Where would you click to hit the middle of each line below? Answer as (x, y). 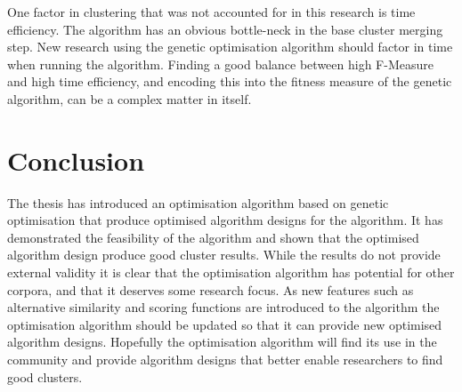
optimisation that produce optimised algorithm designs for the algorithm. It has (225, 220)
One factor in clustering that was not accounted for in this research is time (211, 12)
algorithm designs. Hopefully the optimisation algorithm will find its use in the (222, 342)
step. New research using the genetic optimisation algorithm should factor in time (230, 47)
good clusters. (45, 376)
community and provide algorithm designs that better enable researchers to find (225, 360)
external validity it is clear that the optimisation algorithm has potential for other (231, 272)
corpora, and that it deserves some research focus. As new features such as (211, 289)
